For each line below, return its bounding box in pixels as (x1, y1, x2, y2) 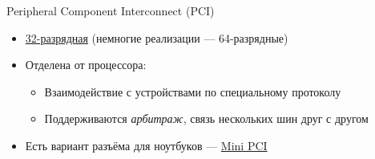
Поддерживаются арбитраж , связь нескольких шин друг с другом (44, 110, 369, 127)
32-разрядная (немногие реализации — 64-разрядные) (25, 29, 288, 46)
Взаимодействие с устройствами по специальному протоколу (44, 83, 341, 100)
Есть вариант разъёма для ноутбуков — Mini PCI (25, 137, 268, 153)
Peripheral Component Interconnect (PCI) (6, 2, 215, 18)
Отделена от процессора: (25, 56, 147, 73)
